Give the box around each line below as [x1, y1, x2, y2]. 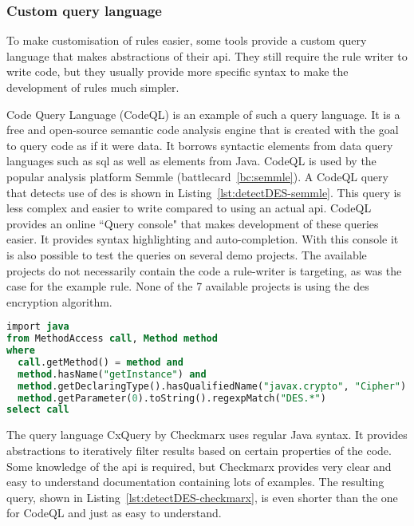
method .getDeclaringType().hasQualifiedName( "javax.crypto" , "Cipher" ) [18, 380, 407, 392]
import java [6, 321, 69, 333]
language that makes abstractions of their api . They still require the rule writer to [6, 47, 408, 64]
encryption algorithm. [6, 293, 112, 310]
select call [6, 404, 69, 416]
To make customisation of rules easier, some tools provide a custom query [6, 32, 367, 49]
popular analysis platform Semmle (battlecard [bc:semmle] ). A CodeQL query [6, 168, 388, 184]
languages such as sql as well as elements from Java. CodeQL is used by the [6, 152, 377, 169]
